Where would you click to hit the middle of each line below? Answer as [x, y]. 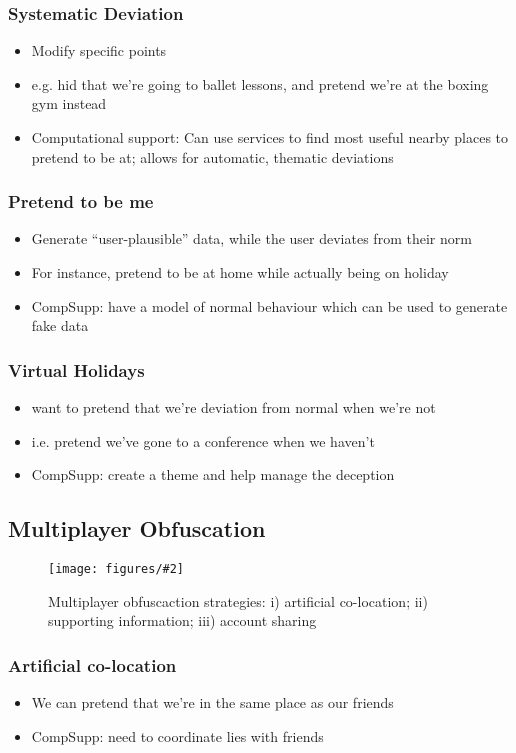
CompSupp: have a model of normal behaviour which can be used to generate [269, 305]
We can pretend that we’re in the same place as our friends [212, 702]
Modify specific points [99, 50]
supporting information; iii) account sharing [182, 620]
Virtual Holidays [76, 369]
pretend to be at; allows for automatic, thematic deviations [212, 156]
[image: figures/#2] [116, 568]
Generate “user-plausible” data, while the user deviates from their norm [251, 238]
